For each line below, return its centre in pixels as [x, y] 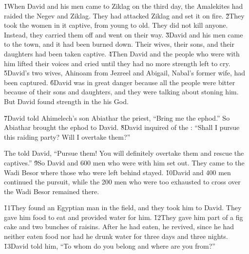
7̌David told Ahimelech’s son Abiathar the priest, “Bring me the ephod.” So [117, 118]
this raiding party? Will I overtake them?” [67, 136]
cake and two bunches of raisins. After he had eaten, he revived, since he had [119, 227]
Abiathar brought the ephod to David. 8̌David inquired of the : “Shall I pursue [122, 127]
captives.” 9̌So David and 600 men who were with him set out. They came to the [124, 162]
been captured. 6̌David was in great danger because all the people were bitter [120, 82]
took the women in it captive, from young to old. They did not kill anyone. [116, 25]
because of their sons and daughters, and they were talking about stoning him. [121, 92]
